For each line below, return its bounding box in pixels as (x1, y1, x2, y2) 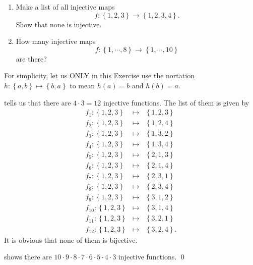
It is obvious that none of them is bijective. (4, 234, 138, 245)
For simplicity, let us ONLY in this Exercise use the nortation (4, 70, 195, 81)
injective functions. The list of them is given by (103, 97, 249, 108)
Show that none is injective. (16, 19, 102, 29)
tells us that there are (4, 97, 71, 108)
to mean (70, 80, 95, 90)
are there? (16, 53, 47, 64)
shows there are (4, 251, 52, 262)
